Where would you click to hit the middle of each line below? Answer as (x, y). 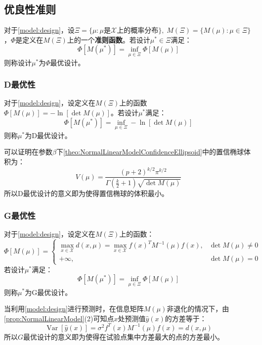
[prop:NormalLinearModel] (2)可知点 (59, 318)
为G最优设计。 (48, 292)
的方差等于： (186, 318)
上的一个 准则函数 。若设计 (109, 39)
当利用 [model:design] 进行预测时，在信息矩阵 (74, 309)
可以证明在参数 (28, 152)
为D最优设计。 (48, 135)
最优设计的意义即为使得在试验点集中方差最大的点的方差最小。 (124, 336)
